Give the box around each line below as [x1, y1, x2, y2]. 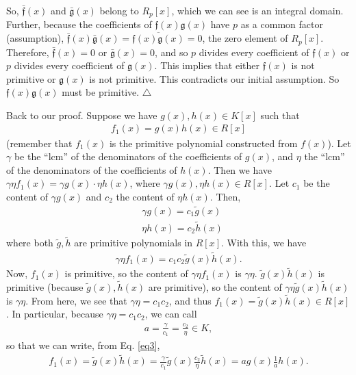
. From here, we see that [25, 293, 127, 307]
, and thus [168, 293, 212, 307]
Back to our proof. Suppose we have [6, 107, 157, 122]
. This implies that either [154, 58, 260, 73]
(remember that [6, 135, 73, 150]
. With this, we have [221, 235, 307, 250]
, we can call [144, 307, 197, 321]
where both [6, 235, 53, 250]
